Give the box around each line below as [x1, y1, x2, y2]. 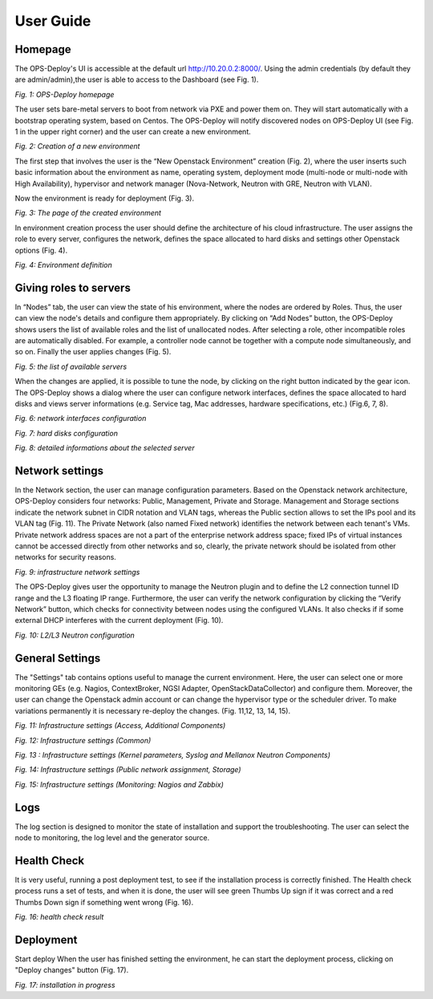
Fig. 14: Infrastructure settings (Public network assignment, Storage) [14, 765, 241, 775]
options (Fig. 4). [14, 245, 68, 255]
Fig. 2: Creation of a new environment [14, 141, 140, 152]
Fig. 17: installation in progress [14, 980, 115, 989]
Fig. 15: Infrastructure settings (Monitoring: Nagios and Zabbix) [14, 779, 225, 789]
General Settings [14, 651, 101, 665]
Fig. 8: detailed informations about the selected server [14, 443, 196, 453]
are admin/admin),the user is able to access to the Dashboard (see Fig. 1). [14, 75, 259, 84]
